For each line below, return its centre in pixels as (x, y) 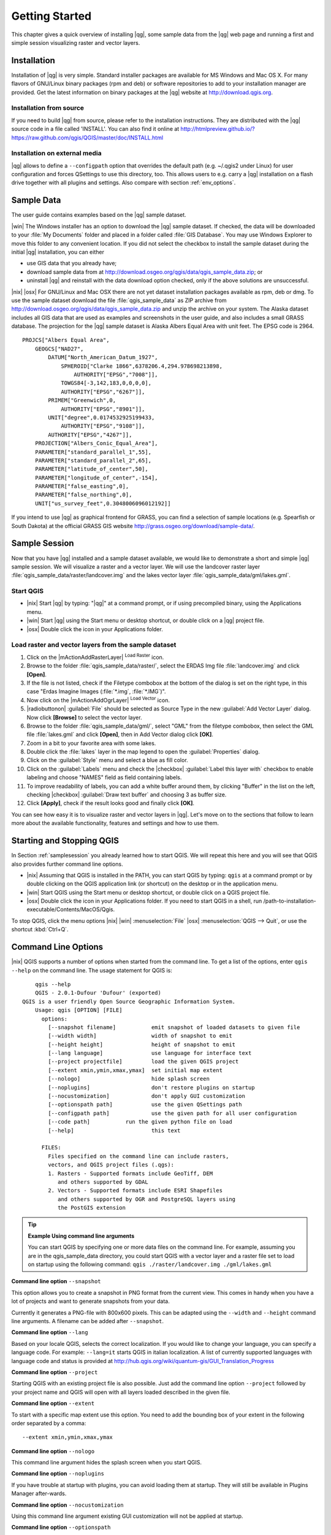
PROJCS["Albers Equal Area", (66, 340)
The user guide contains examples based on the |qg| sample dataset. (99, 215)
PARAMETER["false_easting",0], (82, 486)
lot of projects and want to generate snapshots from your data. (90, 1301)
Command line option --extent (53, 1404)
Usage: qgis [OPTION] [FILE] (78, 1010)
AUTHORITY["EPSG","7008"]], (116, 375)
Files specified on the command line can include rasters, (139, 1156)
